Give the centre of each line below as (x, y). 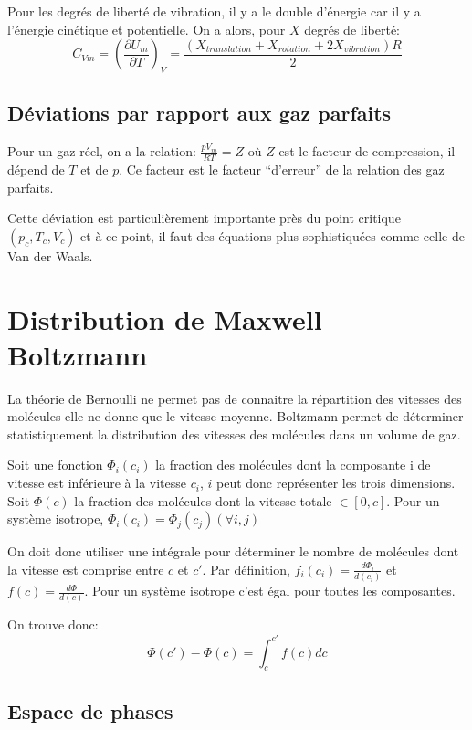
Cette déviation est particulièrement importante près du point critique (204, 218)
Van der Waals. (50, 255)
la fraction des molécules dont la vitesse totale (203, 500)
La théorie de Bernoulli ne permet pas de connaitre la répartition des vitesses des (235, 398)
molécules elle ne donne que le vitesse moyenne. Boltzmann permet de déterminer (236, 416)
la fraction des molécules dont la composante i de (293, 465)
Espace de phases (90, 710)
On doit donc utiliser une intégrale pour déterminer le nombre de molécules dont (233, 551)
